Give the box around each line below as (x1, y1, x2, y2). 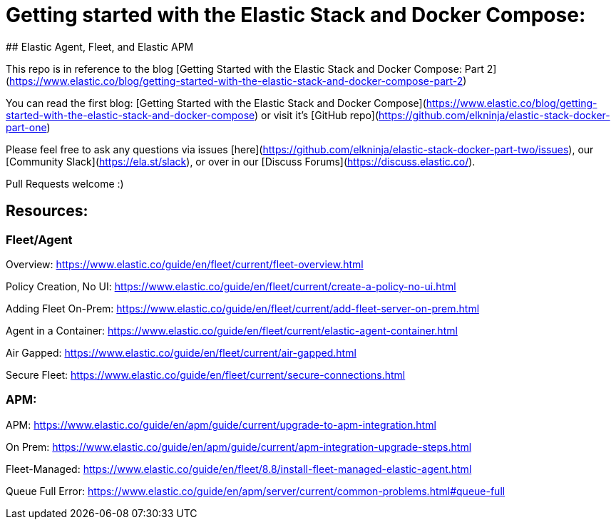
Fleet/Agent (6, 232, 73, 247)
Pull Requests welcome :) (6, 177, 124, 190)
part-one (6, 121, 47, 133)
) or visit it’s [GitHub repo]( (255, 108, 379, 121)
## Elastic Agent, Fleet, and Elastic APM (6, 40, 194, 53)
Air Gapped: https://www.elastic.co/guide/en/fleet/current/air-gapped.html (6, 346, 356, 359)
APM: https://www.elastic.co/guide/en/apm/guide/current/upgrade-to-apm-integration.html (6, 418, 436, 431)
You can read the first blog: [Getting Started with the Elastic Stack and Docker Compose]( (6, 96, 426, 109)
